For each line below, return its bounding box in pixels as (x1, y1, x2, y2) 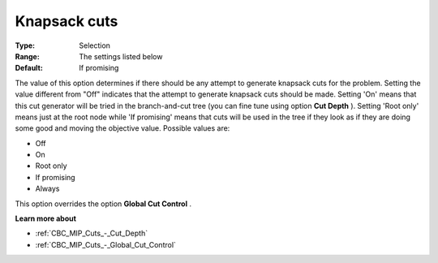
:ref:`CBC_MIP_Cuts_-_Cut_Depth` (35, 228, 148, 239)
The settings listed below (79, 51, 163, 61)
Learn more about (15, 213, 77, 223)
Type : (15, 41, 36, 50)
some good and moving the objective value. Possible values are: (15, 123, 230, 133)
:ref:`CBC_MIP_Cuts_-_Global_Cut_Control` (35, 239, 176, 249)
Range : (15, 51, 40, 61)
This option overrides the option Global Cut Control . (15, 199, 192, 209)
